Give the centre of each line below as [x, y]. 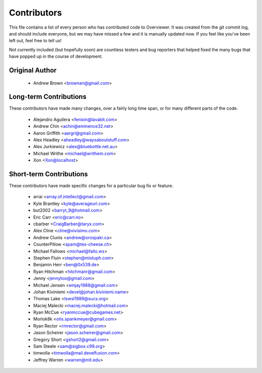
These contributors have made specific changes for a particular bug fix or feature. [91, 186]
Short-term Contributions [49, 174]
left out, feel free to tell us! [35, 41]
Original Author [33, 70]
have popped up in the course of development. [56, 56]
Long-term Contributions [48, 97]
